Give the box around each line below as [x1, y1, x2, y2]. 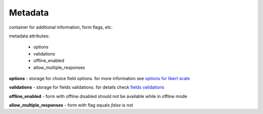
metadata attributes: [9, 33, 50, 39]
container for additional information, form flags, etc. [9, 24, 113, 30]
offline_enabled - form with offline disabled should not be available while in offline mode [9, 93, 188, 99]
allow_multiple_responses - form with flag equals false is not [9, 102, 133, 108]
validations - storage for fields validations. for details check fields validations [9, 84, 165, 90]
